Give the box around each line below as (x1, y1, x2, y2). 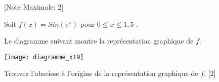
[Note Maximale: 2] (4, 2, 64, 12)
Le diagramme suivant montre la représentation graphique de (4, 35, 194, 46)
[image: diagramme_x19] (4, 53, 84, 61)
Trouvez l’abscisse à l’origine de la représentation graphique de (4, 68, 198, 78)
